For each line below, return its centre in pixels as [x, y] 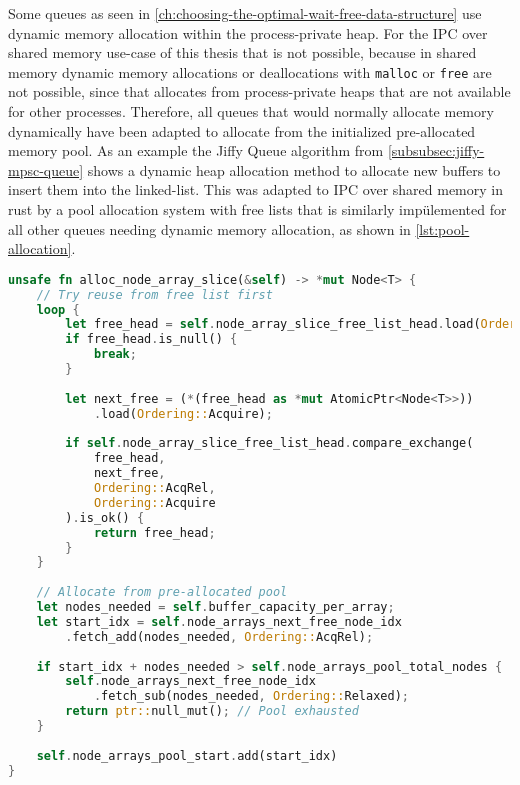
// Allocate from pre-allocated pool [162, 592]
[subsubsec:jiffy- [436, 150]
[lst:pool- [442, 228]
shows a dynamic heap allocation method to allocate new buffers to [294, 169]
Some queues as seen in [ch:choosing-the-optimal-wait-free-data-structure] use [245, 13]
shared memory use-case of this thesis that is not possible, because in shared [242, 52]
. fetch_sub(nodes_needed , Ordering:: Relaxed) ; [251, 696]
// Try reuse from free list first [154, 294]
